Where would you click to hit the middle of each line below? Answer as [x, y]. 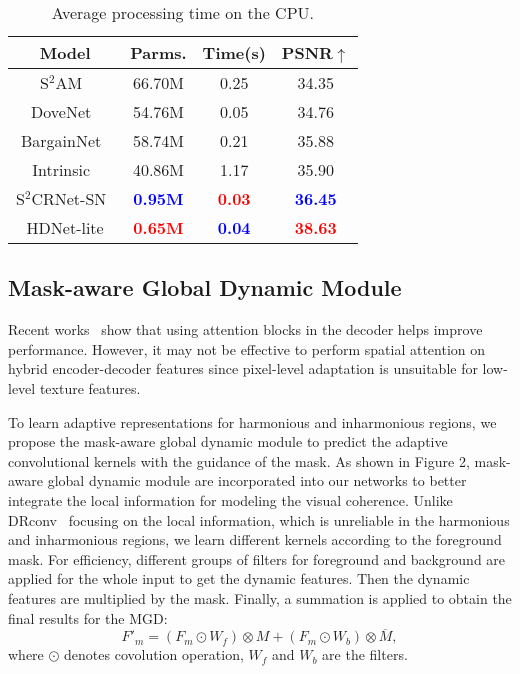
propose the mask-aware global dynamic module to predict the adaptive [228, 441]
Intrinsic [61, 169]
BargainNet [61, 140]
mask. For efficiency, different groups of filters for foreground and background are [257, 558]
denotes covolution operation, [154, 654]
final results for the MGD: [88, 617]
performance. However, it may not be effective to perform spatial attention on [247, 348]
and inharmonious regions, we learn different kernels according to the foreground [255, 539]
